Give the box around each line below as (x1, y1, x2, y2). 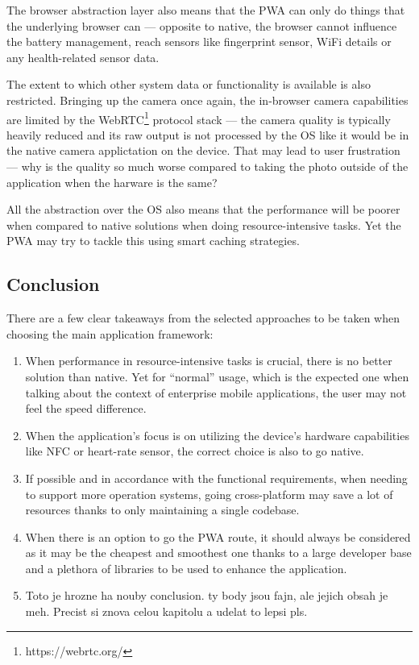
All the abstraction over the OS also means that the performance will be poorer (6, 201, 400, 218)
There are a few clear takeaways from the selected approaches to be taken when (6, 310, 400, 326)
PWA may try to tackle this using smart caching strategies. (6, 232, 300, 249)
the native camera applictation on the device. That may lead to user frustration (6, 142, 400, 159)
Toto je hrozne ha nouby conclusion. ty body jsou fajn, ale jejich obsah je (25, 587, 388, 604)
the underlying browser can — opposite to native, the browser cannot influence (6, 17, 397, 34)
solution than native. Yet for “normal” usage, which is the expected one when (25, 368, 409, 384)
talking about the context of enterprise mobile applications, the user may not (25, 384, 407, 401)
